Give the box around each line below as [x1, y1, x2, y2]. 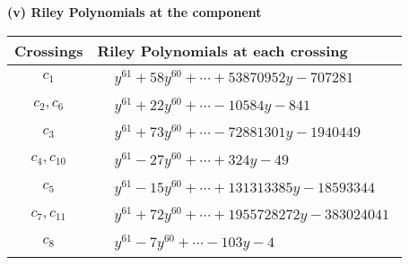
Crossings [14, 39, 83, 61]
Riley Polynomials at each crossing [97, 39, 348, 61]
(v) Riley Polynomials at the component [7, 3, 262, 21]
